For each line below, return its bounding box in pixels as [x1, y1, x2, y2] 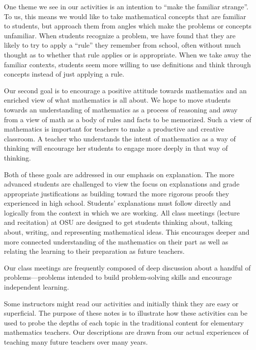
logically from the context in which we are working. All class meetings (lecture [4, 207, 240, 217]
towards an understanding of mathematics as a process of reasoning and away [4, 104, 238, 114]
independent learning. [4, 282, 69, 292]
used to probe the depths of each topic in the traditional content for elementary [4, 317, 244, 327]
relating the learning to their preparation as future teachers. [4, 246, 185, 256]
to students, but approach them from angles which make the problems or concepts [4, 21, 252, 31]
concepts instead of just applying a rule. [4, 69, 124, 79]
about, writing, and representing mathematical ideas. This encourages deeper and [4, 227, 250, 237]
